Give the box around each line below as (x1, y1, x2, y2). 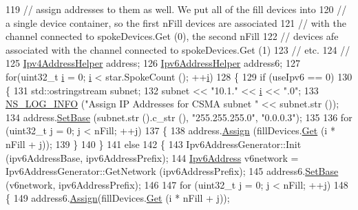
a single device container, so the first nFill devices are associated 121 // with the (6, 15, 347, 30)
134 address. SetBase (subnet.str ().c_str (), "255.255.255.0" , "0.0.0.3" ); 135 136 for (6, 109, 352, 124)
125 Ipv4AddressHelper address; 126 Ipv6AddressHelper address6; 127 (6, 56, 300, 70)
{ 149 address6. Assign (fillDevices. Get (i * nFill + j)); (6, 191, 230, 205)
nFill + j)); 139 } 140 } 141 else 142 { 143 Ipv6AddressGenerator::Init (6, 136, 302, 151)
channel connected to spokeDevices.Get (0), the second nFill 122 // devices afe (6, 29, 339, 43)
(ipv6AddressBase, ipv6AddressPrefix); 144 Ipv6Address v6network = (6, 150, 299, 165)
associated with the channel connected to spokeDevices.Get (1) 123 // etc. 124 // (6, 42, 350, 56)
